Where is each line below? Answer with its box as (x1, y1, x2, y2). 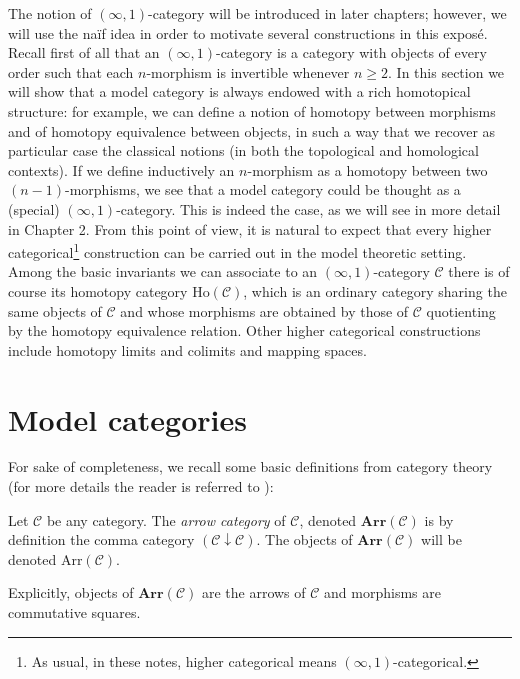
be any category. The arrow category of (46, 509, 286, 530)
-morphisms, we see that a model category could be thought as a (65, 179, 461, 200)
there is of (448, 261, 510, 282)
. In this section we (388, 61, 505, 82)
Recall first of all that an (8, 42, 160, 63)
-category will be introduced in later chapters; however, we (148, 3, 507, 23)
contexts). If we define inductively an (8, 159, 235, 180)
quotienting (426, 300, 496, 321)
